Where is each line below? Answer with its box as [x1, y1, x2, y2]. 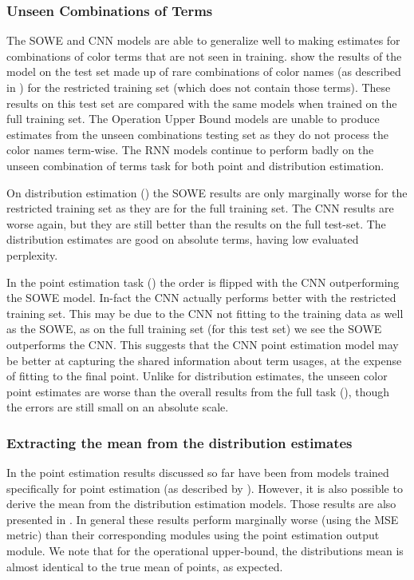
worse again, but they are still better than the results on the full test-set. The [6, 215, 386, 232]
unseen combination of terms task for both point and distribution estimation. [6, 157, 384, 173]
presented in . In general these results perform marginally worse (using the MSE [6, 510, 399, 527]
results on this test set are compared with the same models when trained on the [6, 94, 397, 111]
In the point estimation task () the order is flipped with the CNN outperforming [6, 273, 400, 290]
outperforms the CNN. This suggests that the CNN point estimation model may [6, 336, 399, 352]
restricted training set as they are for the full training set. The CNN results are [6, 200, 394, 217]
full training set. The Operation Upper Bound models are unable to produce [6, 110, 380, 127]
